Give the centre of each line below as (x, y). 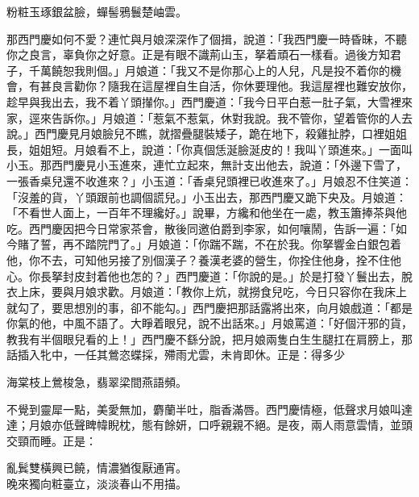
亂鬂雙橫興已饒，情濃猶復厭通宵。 (97, 468)
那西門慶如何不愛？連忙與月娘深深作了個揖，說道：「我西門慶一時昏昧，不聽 (207, 38)
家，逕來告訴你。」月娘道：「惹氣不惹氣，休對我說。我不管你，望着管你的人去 (209, 117)
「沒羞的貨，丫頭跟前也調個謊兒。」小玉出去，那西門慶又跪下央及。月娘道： (207, 196)
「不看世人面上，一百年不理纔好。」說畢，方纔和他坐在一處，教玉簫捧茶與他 (207, 213)
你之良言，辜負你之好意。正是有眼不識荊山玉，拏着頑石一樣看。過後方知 (198, 54)
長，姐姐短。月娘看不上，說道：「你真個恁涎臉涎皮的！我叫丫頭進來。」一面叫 (209, 149)
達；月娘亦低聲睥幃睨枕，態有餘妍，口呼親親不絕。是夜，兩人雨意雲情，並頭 (209, 425)
